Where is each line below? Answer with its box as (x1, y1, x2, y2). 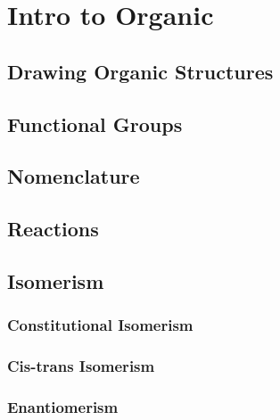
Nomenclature (7, 162, 140, 190)
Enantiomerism (7, 395, 119, 417)
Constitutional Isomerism (7, 314, 194, 336)
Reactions (7, 215, 99, 243)
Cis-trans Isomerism (7, 355, 155, 377)
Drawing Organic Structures (7, 57, 274, 85)
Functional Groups (7, 110, 183, 137)
